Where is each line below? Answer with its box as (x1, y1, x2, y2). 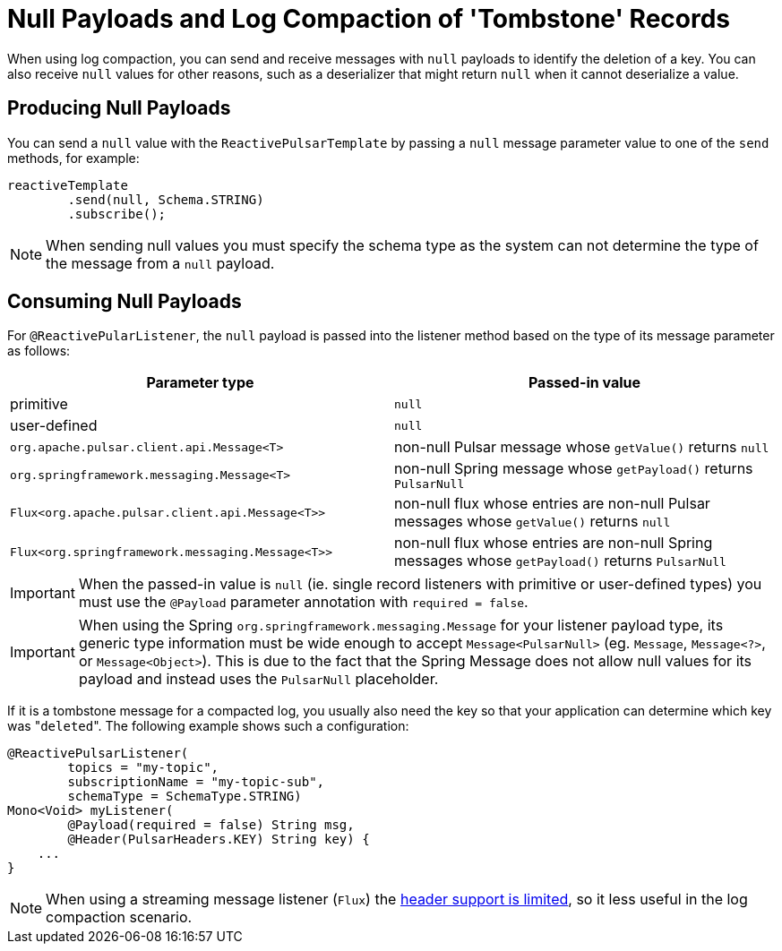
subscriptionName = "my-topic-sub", (67, 775, 325, 790)
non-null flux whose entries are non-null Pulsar (394, 494, 710, 513)
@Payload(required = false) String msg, (67, 818, 355, 833)
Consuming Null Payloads (7, 290, 242, 313)
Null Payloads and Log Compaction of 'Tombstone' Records (7, 4, 731, 34)
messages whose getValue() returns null (394, 512, 671, 531)
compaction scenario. (46, 908, 193, 927)
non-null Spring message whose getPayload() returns (394, 459, 753, 478)
